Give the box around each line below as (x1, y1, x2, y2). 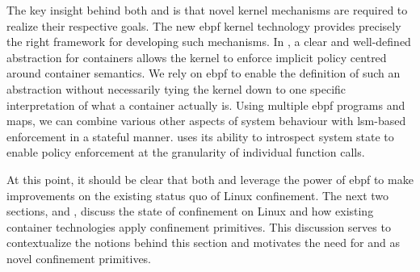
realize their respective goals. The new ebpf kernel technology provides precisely (6, 17, 401, 34)
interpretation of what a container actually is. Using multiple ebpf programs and (6, 96, 405, 113)
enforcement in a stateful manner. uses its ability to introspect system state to (6, 128, 394, 144)
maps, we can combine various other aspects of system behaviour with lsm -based (6, 112, 406, 129)
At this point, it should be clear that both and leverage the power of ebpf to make (6, 170, 414, 187)
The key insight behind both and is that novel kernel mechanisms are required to (6, 2, 408, 18)
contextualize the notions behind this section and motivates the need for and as (6, 234, 400, 251)
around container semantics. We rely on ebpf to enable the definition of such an (6, 65, 401, 82)
